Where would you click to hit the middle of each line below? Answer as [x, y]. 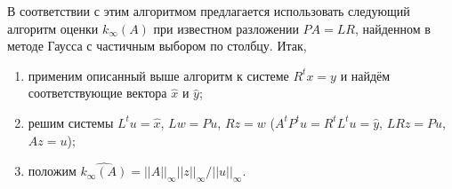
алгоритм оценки [53, 28]
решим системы [71, 122]
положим [52, 171]
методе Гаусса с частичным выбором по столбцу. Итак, [157, 46]
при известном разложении [226, 28]
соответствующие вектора [97, 93]
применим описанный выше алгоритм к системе [158, 75]
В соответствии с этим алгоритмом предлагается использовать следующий [209, 11]
